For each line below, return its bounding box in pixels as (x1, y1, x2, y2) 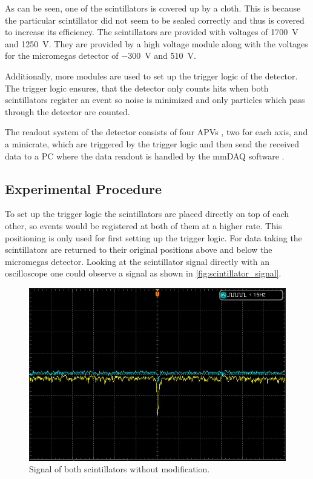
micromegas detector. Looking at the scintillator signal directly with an (5, 255, 269, 267)
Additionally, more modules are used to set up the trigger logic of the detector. (5, 69, 298, 82)
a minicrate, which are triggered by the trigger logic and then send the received (5, 137, 300, 150)
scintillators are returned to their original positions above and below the (5, 243, 272, 256)
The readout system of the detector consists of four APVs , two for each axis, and (5, 126, 308, 138)
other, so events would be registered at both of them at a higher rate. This (5, 219, 282, 232)
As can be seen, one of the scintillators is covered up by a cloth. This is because (5, 2, 301, 14)
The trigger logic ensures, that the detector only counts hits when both (5, 81, 269, 94)
